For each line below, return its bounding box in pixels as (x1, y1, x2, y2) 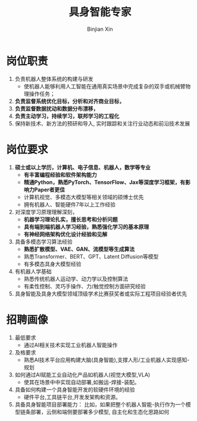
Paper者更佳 (34, 186, 65, 193)
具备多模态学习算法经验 (14, 238, 73, 245)
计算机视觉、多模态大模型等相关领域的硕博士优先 (23, 193, 144, 200)
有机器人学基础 (14, 268, 52, 275)
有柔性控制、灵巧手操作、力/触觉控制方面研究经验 (23, 282, 146, 290)
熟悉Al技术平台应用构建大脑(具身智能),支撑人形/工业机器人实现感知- (23, 356, 190, 363)
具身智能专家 (68, 5, 132, 19)
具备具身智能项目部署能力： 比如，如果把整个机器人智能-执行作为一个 (14, 401, 186, 408)
